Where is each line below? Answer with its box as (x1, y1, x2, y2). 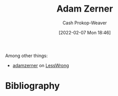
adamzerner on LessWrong (12, 62, 69, 68)
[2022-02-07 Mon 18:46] (58, 29, 111, 35)
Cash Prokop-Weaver (62, 20, 107, 26)
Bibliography (5, 80, 60, 91)
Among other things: (5, 53, 48, 59)
